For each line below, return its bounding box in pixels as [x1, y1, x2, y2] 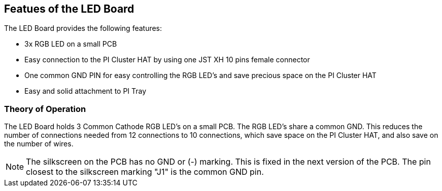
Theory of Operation [4, 103, 86, 114]
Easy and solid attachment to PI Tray [24, 87, 147, 96]
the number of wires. [4, 139, 74, 148]
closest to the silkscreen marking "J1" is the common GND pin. [26, 167, 264, 177]
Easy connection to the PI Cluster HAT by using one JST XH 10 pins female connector [24, 55, 310, 64]
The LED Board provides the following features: [4, 24, 162, 33]
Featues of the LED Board [4, 3, 134, 15]
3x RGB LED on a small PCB [24, 40, 117, 49]
